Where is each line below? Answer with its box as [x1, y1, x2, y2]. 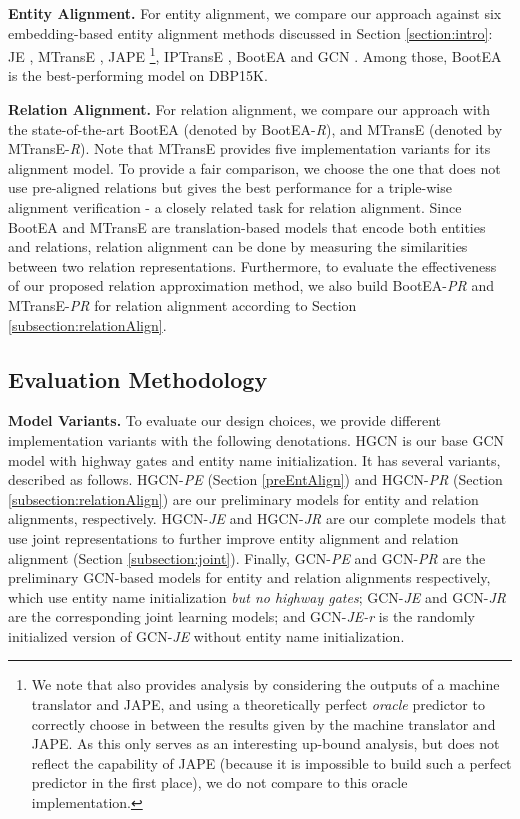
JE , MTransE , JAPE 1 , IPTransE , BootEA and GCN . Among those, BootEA [8, 43, 502, 66]
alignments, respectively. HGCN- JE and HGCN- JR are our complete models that [8, 508, 507, 529]
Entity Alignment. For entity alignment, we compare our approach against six [8, 3, 502, 23]
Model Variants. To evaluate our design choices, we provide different [8, 410, 441, 431]
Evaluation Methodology [8, 363, 268, 394]
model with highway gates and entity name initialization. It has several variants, [8, 449, 501, 470]
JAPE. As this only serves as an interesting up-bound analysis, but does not [31, 733, 500, 754]
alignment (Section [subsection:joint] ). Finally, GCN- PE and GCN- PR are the [8, 547, 486, 568]
